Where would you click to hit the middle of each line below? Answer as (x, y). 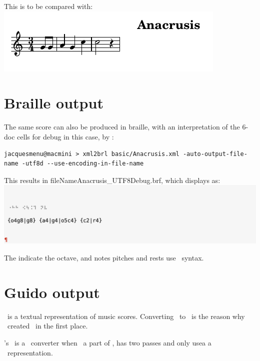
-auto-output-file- (215, 154)
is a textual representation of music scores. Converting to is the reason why (126, 316)
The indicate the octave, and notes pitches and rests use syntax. (104, 258)
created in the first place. (47, 326)
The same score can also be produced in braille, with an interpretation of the (122, 127)
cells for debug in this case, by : (65, 136)
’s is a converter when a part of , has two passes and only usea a (108, 342)
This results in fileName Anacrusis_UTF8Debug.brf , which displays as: (112, 180)
